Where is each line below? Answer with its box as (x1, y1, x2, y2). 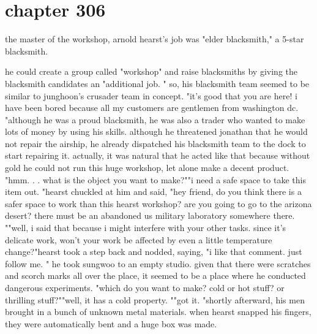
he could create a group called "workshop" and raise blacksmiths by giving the (5, 65, 297, 78)
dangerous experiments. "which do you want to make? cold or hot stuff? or (5, 281, 285, 294)
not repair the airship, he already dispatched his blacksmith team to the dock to (5, 137, 306, 150)
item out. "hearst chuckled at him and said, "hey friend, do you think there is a (5, 185, 302, 198)
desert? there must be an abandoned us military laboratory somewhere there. (5, 209, 295, 222)
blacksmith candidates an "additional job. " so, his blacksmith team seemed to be (5, 77, 310, 89)
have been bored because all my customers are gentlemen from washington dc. (5, 101, 299, 114)
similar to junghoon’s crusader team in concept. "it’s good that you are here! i (5, 89, 297, 102)
